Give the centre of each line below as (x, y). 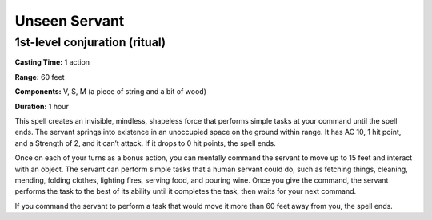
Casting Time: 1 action (52, 62)
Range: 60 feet (40, 77)
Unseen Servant (70, 21)
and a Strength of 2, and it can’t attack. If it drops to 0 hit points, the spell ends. (145, 143)
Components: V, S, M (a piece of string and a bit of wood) (111, 92)
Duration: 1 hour (42, 106)
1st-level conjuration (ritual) (90, 42)
